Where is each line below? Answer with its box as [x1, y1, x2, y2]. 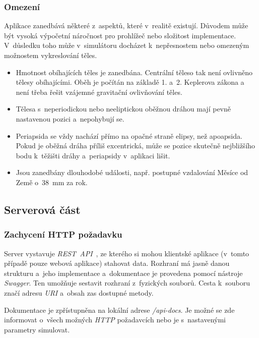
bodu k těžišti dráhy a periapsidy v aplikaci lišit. [16, 150, 170, 160]
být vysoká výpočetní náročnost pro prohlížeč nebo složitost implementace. [4, 30, 236, 40]
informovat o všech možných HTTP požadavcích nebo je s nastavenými [4, 314, 226, 325]
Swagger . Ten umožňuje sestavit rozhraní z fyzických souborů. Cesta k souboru [4, 277, 250, 288]
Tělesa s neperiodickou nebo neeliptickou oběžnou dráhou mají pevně [16, 103, 231, 114]
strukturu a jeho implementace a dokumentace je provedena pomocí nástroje [4, 267, 243, 278]
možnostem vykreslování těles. [4, 50, 97, 60]
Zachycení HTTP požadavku [4, 228, 122, 241]
